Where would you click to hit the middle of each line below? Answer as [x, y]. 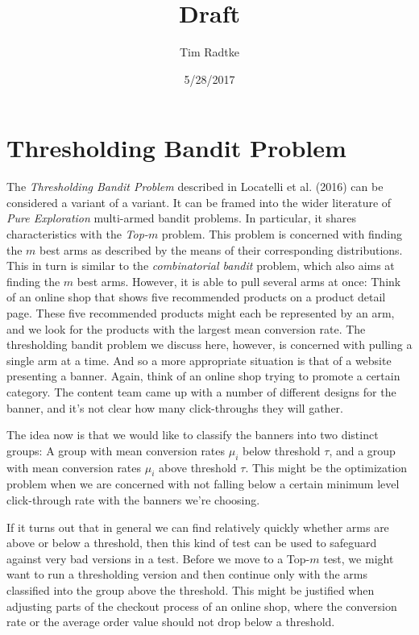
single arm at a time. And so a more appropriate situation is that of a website [199, 360]
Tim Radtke [209, 52]
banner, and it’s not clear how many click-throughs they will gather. [175, 407]
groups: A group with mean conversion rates [116, 450]
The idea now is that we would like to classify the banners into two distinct [193, 435]
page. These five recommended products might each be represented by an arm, [201, 313]
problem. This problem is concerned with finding [282, 234]
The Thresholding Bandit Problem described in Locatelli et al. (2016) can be [195, 187]
